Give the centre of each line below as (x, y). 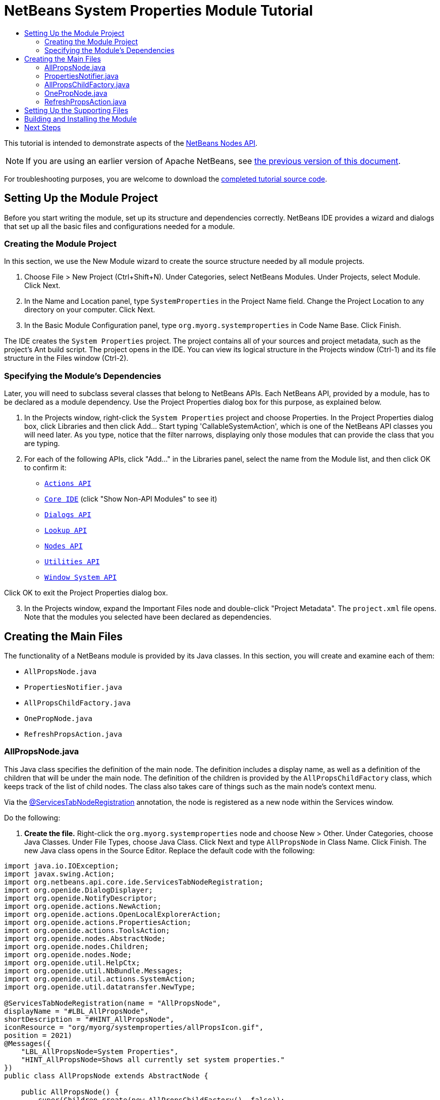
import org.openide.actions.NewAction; (83, 906)
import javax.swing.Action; (60, 874)
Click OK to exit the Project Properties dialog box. (86, 593)
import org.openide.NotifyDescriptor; (81, 898)
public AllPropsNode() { (70, 1092)
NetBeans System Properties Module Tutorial (159, 11)
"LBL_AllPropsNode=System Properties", (100, 1051)
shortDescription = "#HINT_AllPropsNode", (89, 1019)
